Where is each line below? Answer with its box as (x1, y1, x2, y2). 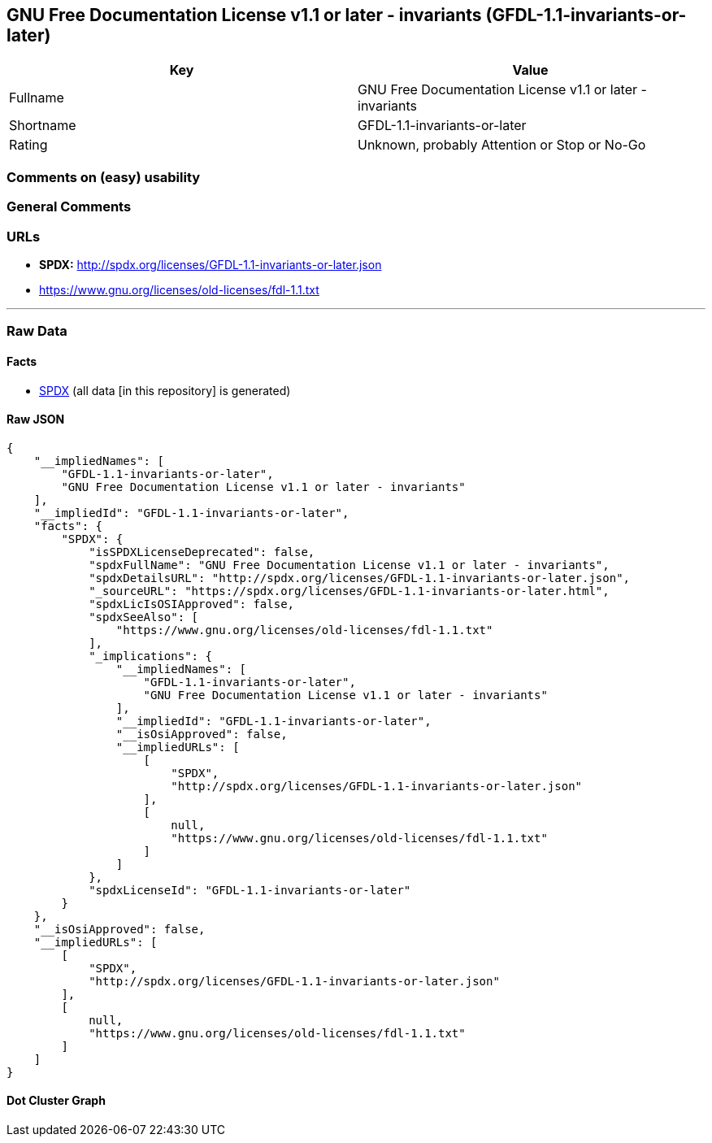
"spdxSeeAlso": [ (89, 610, 199, 624)
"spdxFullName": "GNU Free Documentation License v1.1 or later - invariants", (89, 558, 610, 571)
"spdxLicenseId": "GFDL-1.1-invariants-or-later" (89, 883, 411, 897)
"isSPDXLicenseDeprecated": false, (89, 545, 315, 558)
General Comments (7, 198, 132, 215)
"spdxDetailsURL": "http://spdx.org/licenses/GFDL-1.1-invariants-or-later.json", (89, 571, 631, 585)
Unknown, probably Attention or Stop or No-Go (358, 137, 646, 154)
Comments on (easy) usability (7, 168, 201, 185)
